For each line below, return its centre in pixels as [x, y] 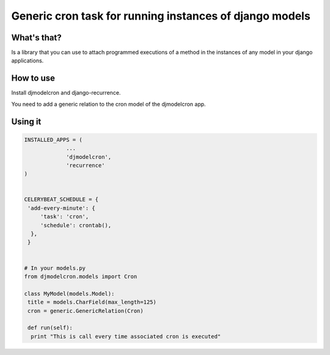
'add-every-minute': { [62, 208]
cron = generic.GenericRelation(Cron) [86, 311]
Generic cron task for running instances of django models [161, 16]
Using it [26, 121]
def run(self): [50, 328]
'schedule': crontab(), [76, 225]
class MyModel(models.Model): [69, 294]
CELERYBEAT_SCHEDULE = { [61, 199]
